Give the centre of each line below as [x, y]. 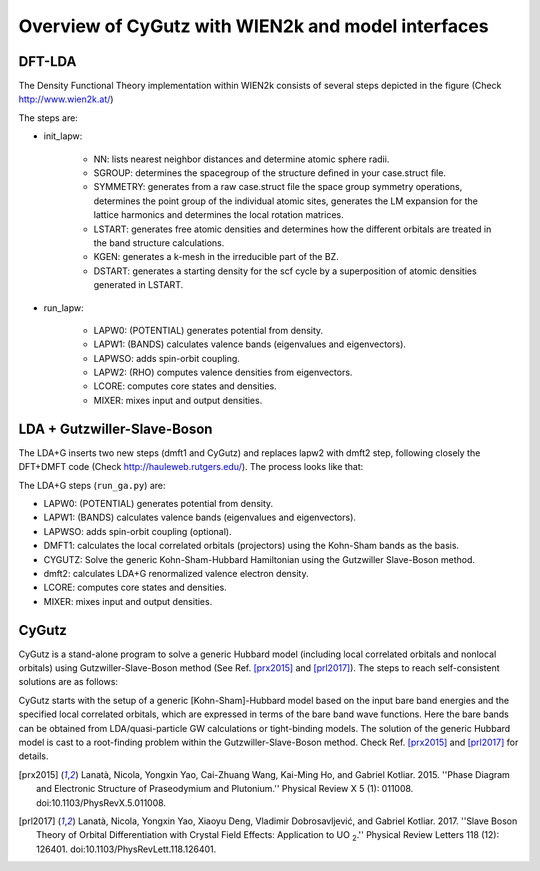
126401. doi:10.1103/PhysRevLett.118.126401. [126, 849]
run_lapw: [63, 307]
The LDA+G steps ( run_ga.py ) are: [92, 485]
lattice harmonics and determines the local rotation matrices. [218, 215]
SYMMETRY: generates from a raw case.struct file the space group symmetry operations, [278, 187]
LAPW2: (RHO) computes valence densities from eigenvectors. [223, 372]
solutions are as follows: [68, 682]
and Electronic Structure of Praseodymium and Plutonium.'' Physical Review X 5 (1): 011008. [225, 789]
